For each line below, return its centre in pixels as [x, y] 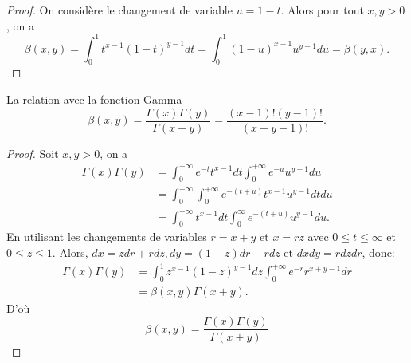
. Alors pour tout [322, 10]
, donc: [378, 252]
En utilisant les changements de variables [107, 237]
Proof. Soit [33, 153]
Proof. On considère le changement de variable [119, 10]
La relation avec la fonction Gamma [94, 99]
